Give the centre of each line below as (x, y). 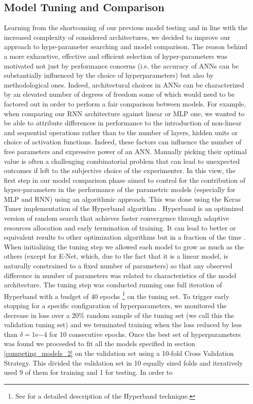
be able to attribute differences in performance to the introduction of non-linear (123, 123)
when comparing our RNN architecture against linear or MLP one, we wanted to (124, 113)
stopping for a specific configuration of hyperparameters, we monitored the (115, 306)
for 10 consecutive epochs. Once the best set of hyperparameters (145, 334)
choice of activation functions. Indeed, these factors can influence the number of (123, 142)
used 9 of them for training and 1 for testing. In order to (88, 372)
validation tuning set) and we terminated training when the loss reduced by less (123, 325)
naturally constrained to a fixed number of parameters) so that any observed (118, 266)
